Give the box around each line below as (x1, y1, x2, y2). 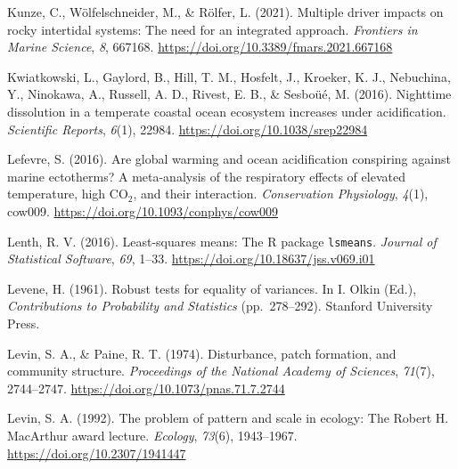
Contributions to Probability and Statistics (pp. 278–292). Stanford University (7, 296, 433, 315)
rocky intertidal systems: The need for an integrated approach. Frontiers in (7, 20, 418, 38)
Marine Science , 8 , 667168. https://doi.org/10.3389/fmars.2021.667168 (7, 37, 393, 56)
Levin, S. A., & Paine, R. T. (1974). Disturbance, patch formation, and (7, 344, 397, 362)
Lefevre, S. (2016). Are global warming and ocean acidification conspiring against (7, 150, 451, 168)
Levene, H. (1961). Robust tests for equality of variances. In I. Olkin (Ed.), (7, 279, 417, 297)
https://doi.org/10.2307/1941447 (7, 443, 186, 462)
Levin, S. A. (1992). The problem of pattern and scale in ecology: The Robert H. (7, 408, 449, 427)
